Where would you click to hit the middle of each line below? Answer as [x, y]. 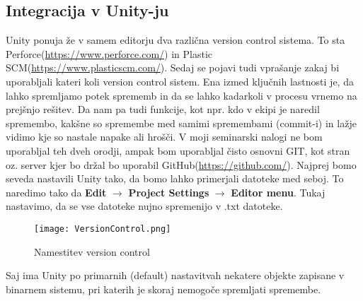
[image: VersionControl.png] [103, 229]
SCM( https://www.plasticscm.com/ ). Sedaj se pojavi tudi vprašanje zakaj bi [173, 67]
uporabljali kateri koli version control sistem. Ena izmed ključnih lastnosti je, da [180, 81]
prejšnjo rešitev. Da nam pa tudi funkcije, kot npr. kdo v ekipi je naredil [163, 109]
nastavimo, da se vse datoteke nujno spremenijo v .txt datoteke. [144, 206]
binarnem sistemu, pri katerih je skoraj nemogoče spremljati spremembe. [163, 289]
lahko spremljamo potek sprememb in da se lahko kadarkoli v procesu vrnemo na [181, 95]
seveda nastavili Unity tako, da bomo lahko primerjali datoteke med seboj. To [175, 178]
